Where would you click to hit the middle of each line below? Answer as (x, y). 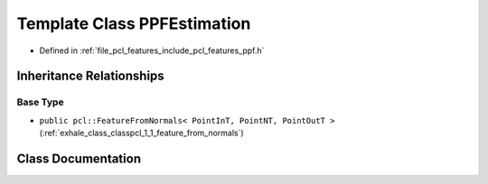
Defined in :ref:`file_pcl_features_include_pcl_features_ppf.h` (152, 51)
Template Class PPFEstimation (134, 23)
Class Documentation (79, 158)
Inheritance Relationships (90, 76)
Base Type (40, 102)
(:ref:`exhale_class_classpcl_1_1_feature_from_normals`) (141, 133)
